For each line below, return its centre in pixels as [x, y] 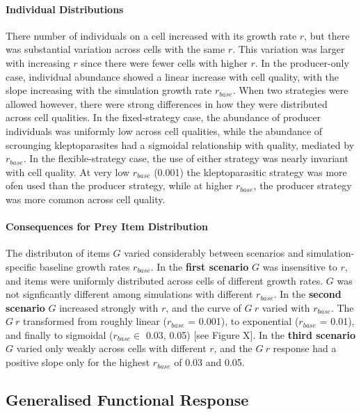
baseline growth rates [85, 266]
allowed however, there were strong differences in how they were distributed [167, 103]
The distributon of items [58, 253]
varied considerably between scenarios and [214, 253]
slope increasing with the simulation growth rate [109, 90]
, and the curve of [203, 307]
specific [21, 266]
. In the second [307, 294]
